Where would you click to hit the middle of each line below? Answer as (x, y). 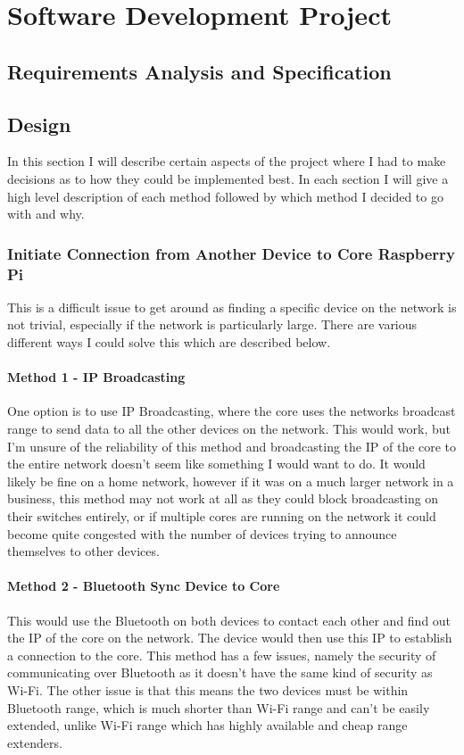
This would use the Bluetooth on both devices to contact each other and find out (229, 620)
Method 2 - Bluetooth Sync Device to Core (144, 586)
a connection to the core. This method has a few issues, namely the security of (222, 655)
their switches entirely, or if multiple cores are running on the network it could (222, 516)
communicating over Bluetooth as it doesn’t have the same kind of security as (220, 672)
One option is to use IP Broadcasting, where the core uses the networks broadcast (232, 411)
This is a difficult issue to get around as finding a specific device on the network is (232, 307)
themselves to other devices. (83, 551)
